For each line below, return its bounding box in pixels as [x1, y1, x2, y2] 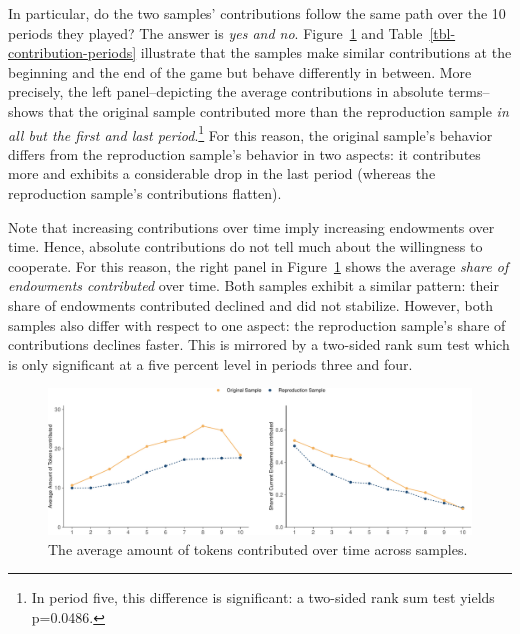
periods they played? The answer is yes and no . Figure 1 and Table [8, 22, 423, 43]
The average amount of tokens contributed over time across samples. [48, 538, 468, 559]
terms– [448, 81, 490, 102]
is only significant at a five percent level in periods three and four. [8, 353, 413, 374]
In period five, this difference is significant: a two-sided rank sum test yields [31, 587, 495, 608]
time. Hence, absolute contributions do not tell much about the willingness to [8, 236, 483, 257]
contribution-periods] [8, 42, 137, 63]
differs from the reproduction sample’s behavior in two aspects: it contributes [8, 143, 481, 164]
